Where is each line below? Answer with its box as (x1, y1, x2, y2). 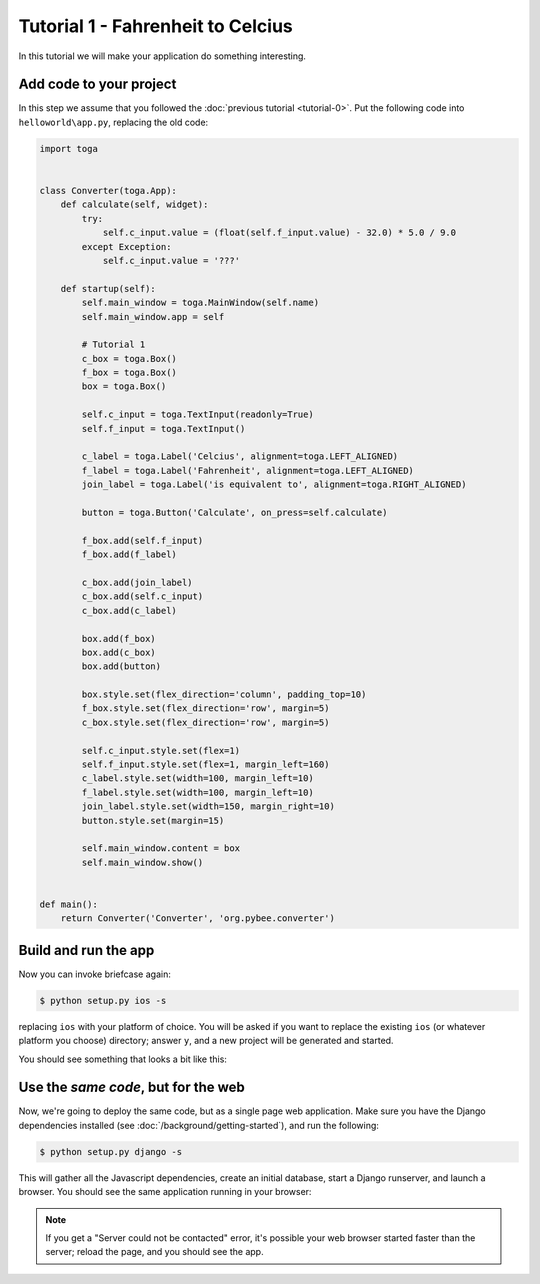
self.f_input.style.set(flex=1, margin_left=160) (81, 759, 330, 770)
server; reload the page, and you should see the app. (45, 1246, 264, 1258)
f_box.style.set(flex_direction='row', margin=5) (81, 703, 330, 714)
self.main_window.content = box (81, 843, 240, 854)
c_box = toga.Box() (81, 353, 177, 364)
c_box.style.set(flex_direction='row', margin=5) (81, 716, 330, 728)
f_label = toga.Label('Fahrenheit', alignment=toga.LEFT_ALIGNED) (81, 465, 415, 476)
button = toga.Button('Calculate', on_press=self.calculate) (81, 506, 388, 518)
